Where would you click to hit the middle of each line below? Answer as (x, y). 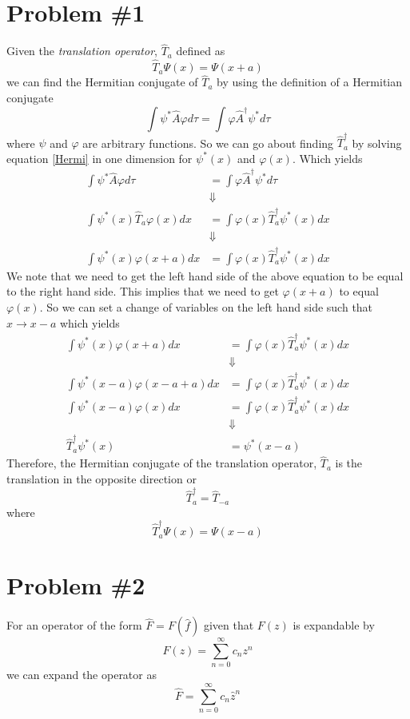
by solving (377, 143)
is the (349, 463)
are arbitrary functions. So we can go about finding (208, 143)
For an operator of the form (74, 625)
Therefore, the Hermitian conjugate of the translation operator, (162, 463)
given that (229, 625)
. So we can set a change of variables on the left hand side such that (206, 306)
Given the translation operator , (82, 51)
